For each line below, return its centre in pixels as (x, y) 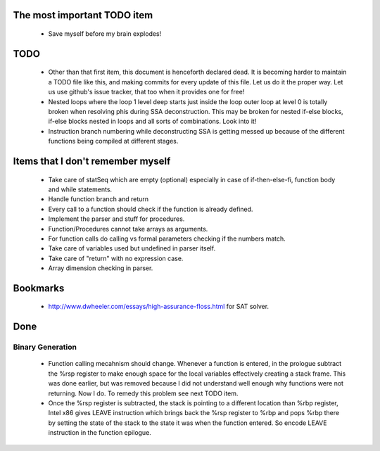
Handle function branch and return (99, 199)
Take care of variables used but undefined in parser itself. (132, 248)
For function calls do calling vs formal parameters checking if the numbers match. (167, 239)
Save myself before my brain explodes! (105, 34)
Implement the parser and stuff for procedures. (116, 219)
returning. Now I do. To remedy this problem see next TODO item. (143, 393)
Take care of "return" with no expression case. (116, 258)
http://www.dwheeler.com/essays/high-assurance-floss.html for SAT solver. (159, 307)
